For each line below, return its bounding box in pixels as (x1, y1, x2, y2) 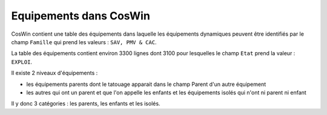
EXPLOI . (11, 58, 33, 65)
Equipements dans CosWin (11, 9, 151, 22)
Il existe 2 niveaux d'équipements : (11, 70, 98, 77)
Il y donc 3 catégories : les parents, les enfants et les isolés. (11, 100, 160, 107)
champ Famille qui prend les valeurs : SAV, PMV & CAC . (11, 38, 157, 45)
